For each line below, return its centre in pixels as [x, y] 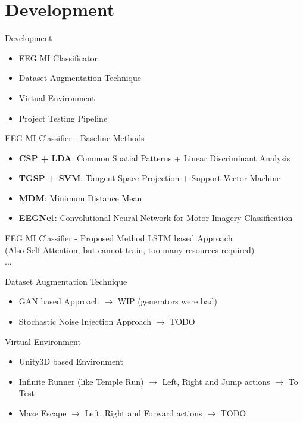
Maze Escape [43, 413]
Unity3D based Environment [71, 361]
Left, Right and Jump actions [216, 381]
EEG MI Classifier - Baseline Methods [75, 138]
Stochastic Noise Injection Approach [85, 321]
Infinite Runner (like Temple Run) [81, 381]
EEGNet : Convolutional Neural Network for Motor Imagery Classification [156, 218]
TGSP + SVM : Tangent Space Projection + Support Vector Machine [150, 178]
